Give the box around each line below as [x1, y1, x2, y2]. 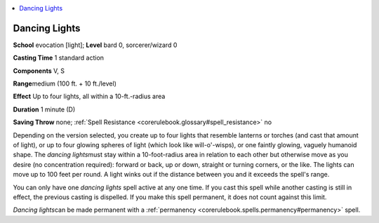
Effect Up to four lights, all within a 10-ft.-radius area [13, 92, 166, 101]
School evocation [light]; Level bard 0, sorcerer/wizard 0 [13, 41, 178, 49]
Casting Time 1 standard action [13, 53, 105, 62]
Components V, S [13, 67, 65, 75]
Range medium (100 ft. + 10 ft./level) [13, 79, 117, 88]
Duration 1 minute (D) [13, 105, 76, 114]
